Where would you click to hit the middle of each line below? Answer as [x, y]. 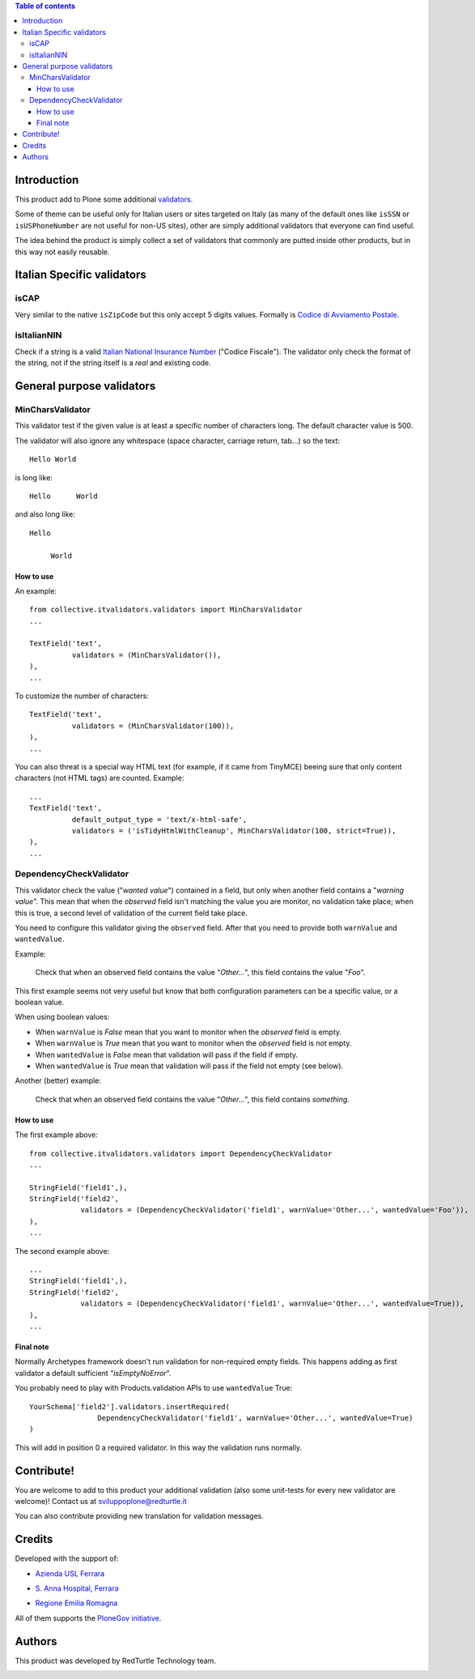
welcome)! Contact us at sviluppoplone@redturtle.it [101, 1501]
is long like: [34, 477]
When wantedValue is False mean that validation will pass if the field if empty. [167, 1055]
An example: [36, 590]
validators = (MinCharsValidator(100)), [153, 726]
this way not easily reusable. [62, 252]
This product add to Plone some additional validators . [104, 199]
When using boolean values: [62, 1017]
